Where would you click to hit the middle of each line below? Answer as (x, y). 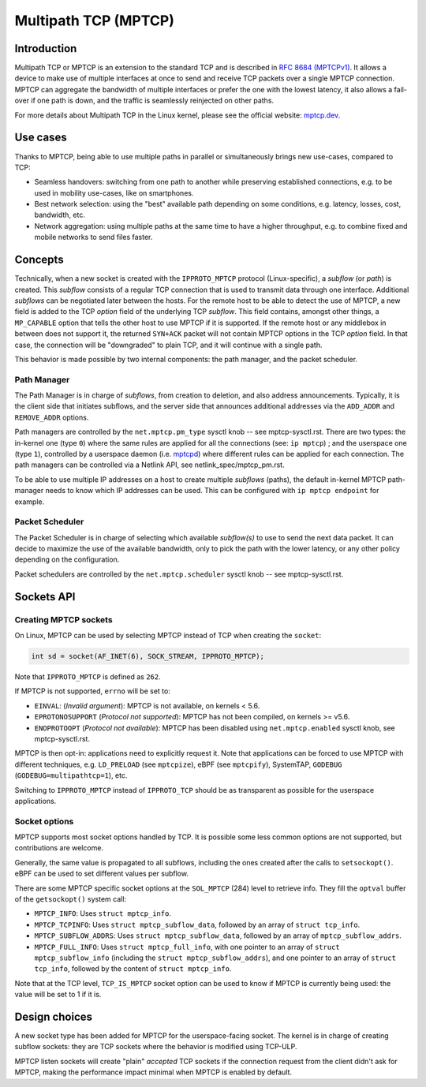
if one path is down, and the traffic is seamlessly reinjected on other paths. (153, 101)
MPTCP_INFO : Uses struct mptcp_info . (103, 913)
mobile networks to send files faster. (93, 237)
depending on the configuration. (67, 559)
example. (30, 502)
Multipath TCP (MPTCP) (95, 21)
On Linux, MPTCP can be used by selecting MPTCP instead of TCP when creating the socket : (168, 636)
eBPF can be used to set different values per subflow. (102, 874)
